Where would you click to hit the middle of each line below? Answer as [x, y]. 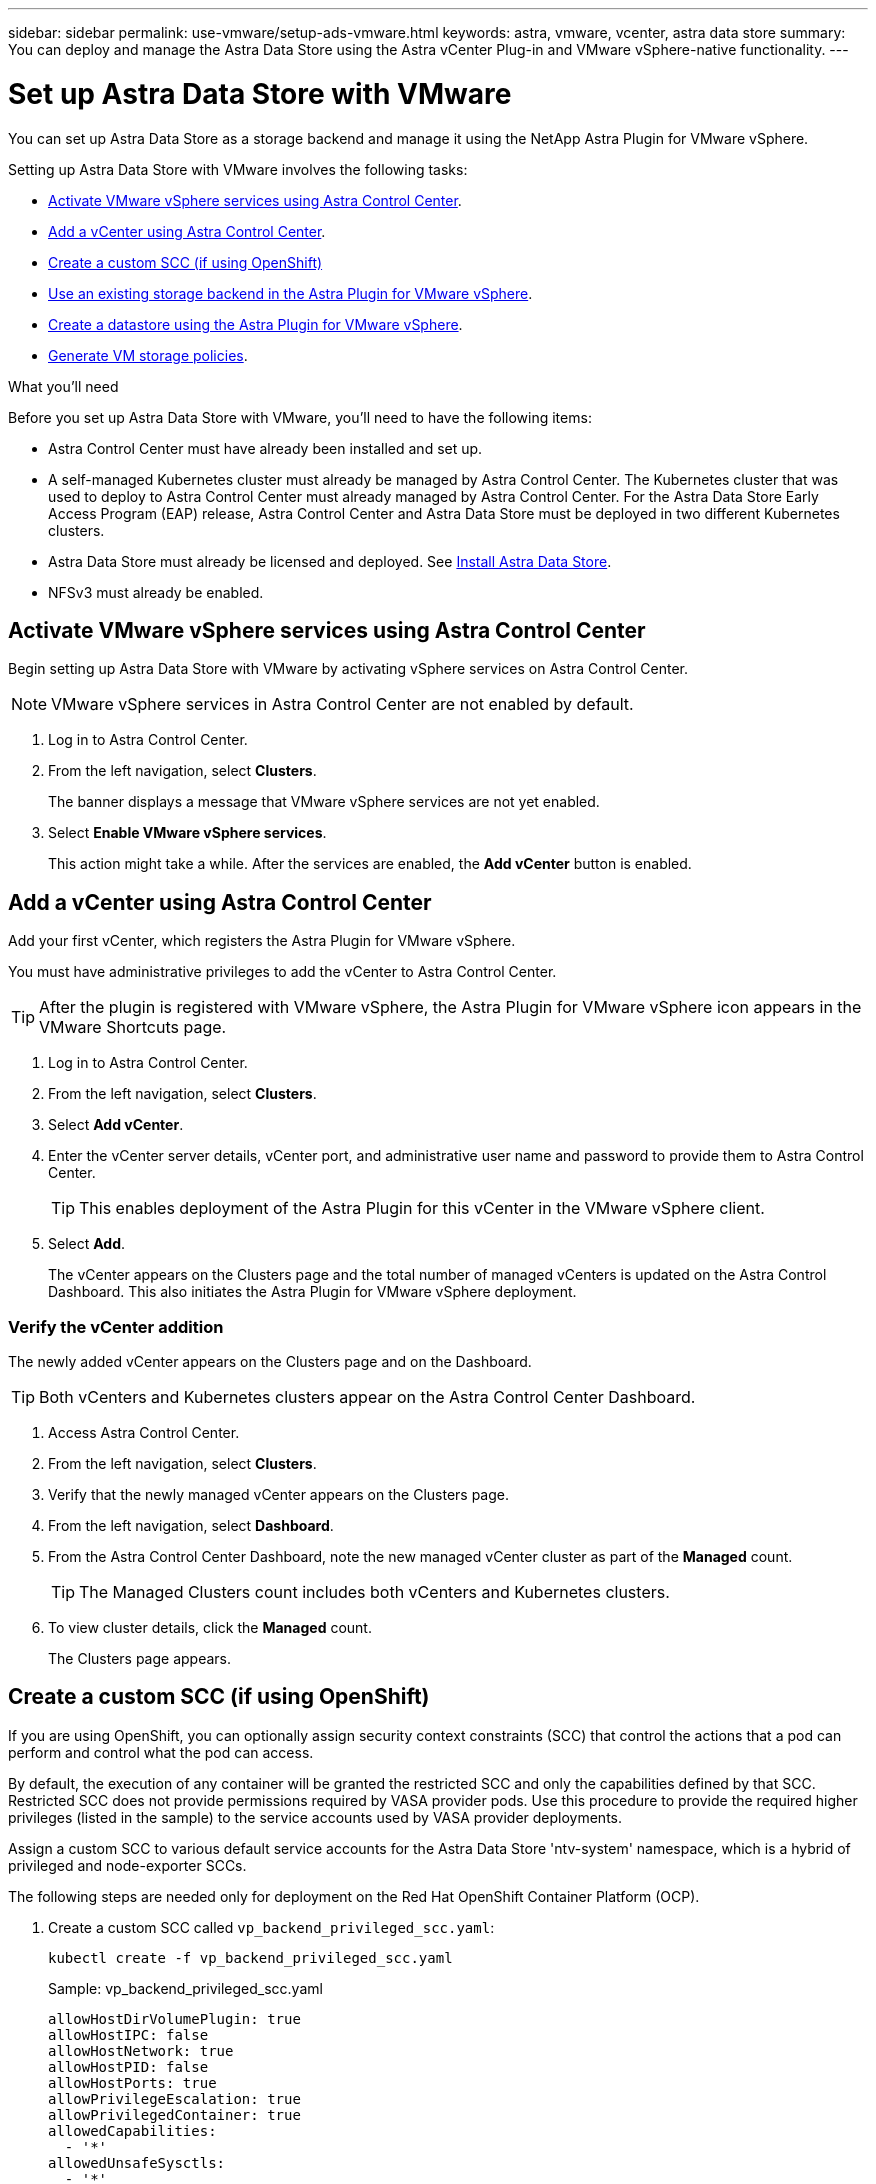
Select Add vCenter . [116, 1125]
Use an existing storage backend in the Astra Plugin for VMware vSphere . [290, 293]
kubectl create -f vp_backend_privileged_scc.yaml [250, 1957]
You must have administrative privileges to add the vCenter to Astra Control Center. [282, 972]
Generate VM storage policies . [148, 355]
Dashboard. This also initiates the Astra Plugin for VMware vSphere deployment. [312, 1292]
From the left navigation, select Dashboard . [191, 1525]
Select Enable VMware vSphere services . [187, 833]
